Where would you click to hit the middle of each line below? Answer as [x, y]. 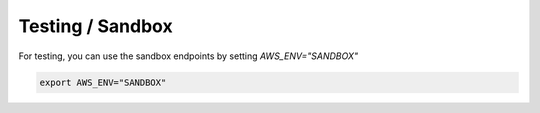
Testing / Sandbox [96, 26]
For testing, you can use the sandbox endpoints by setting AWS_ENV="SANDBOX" [188, 56]
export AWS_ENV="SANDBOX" [103, 82]
